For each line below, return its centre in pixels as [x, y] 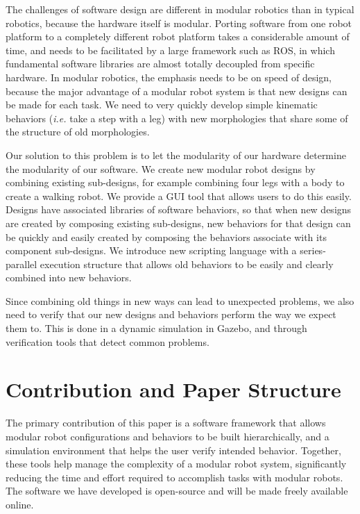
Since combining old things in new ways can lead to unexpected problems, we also [180, 300]
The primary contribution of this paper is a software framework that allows [166, 423]
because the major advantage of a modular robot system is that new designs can [177, 91]
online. [20, 504]
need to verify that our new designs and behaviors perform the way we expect [171, 314]
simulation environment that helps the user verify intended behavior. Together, [173, 450]
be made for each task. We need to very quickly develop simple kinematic [162, 105]
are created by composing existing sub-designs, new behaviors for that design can [178, 223]
